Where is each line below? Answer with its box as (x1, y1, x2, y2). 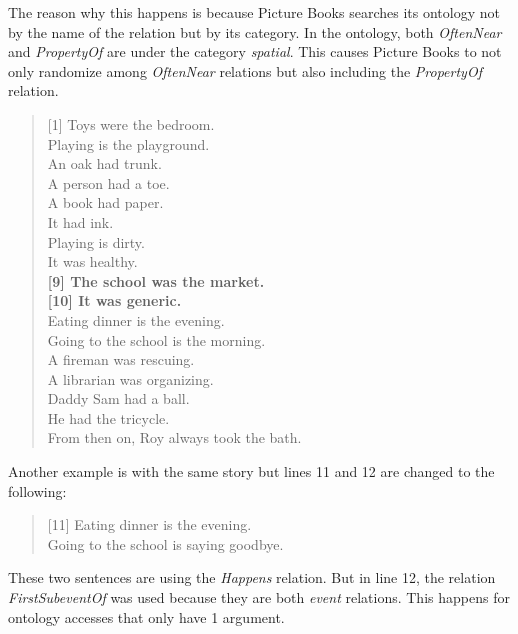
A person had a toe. (47, 172, 170, 193)
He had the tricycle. (47, 407, 170, 428)
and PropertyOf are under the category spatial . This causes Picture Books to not (8, 41, 502, 62)
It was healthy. (47, 251, 138, 272)
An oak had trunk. (47, 153, 162, 174)
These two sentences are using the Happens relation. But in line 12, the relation (8, 567, 496, 588)
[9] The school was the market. (47, 270, 265, 291)
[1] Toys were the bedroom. (47, 113, 215, 134)
